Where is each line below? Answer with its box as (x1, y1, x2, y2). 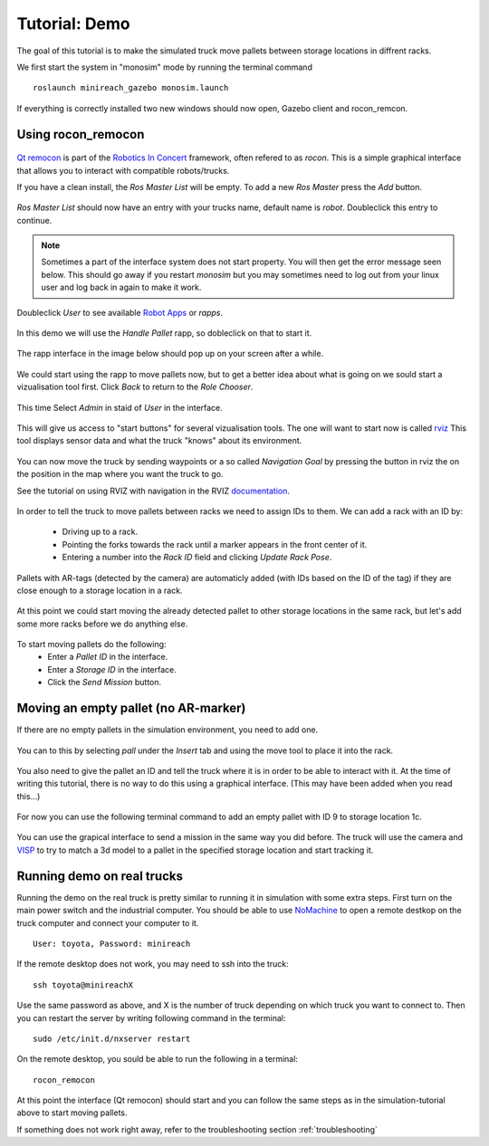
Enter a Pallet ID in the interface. (47, 652, 168, 663)
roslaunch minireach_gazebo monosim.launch (33, 82, 229, 93)
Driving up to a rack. (62, 526, 139, 538)
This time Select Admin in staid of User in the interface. (16, 402, 224, 413)
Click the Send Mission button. (47, 677, 162, 688)
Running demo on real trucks (16, 868, 183, 883)
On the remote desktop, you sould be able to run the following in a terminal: (16, 1054, 299, 1065)
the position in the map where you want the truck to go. (16, 469, 224, 480)
